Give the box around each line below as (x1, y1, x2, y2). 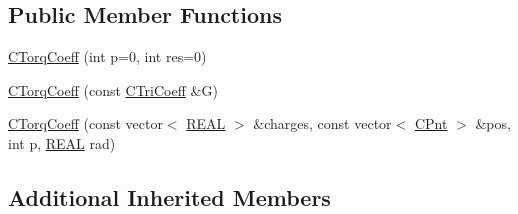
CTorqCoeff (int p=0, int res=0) (8, 46, 207, 67)
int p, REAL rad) (8, 132, 116, 153)
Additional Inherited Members (8, 181, 331, 212)
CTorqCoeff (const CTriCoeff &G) (8, 79, 218, 100)
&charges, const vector (253, 113, 392, 134)
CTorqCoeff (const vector (8, 113, 163, 134)
